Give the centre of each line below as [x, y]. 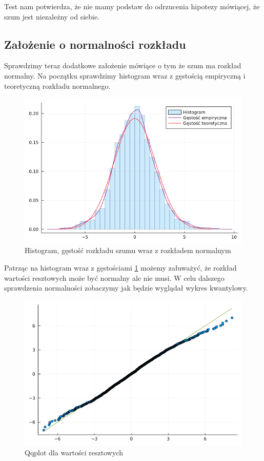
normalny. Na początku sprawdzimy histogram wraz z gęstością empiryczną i [125, 75]
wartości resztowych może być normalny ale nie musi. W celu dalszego [114, 277]
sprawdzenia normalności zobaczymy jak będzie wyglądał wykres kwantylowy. [126, 288]
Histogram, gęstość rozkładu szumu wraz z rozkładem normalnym [128, 250]
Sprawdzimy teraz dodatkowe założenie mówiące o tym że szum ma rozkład [123, 65]
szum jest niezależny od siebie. [52, 16]
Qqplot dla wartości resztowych [74, 453]
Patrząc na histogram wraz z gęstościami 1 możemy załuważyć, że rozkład [120, 268]
